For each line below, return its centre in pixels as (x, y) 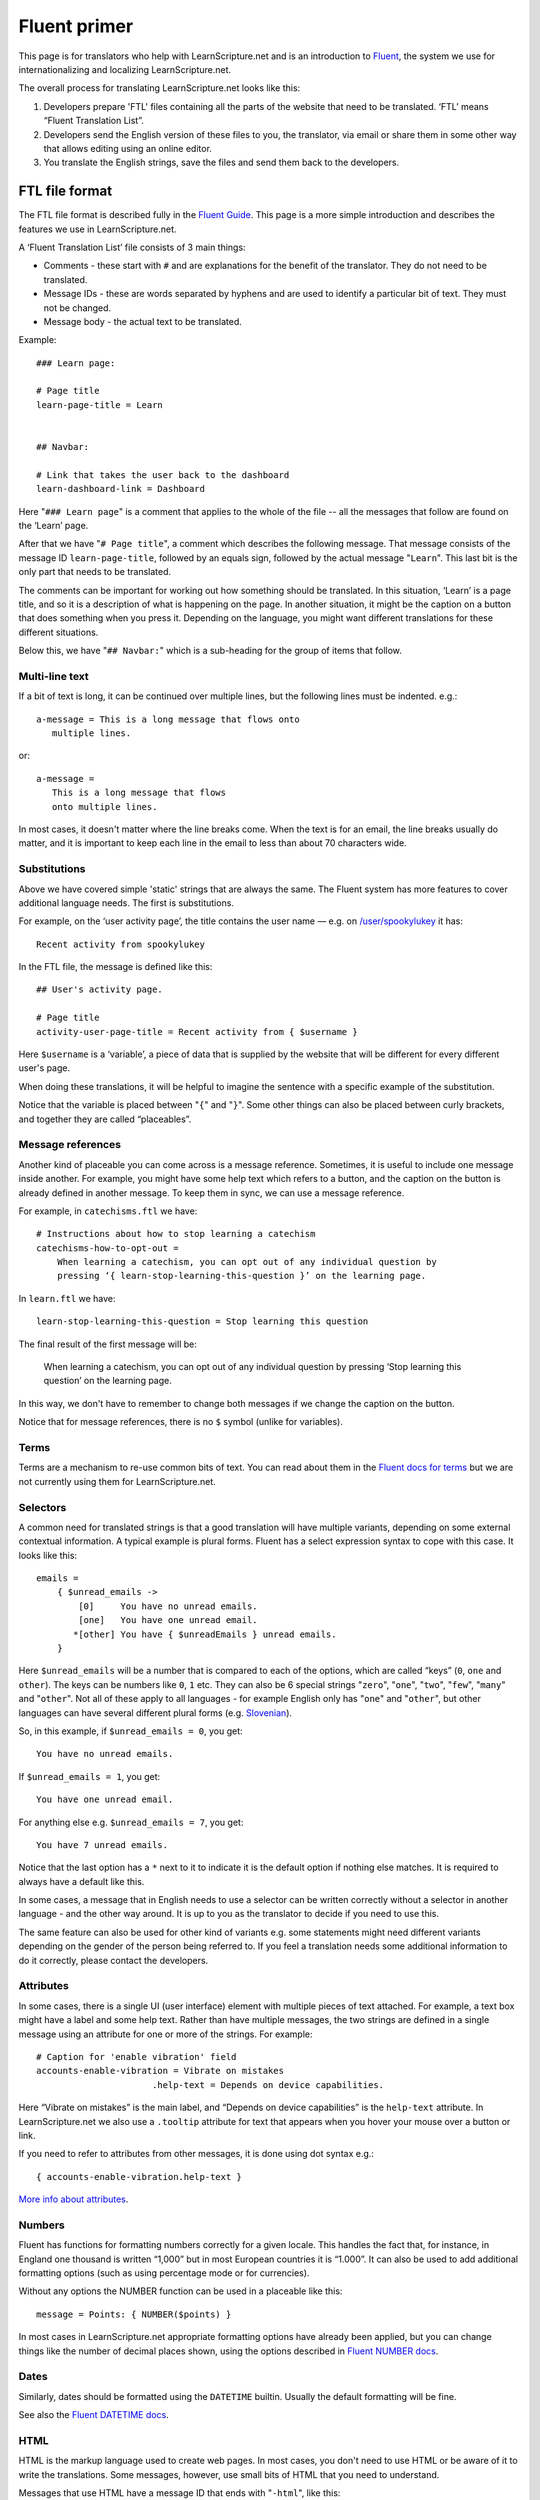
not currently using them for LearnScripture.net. (117, 1481)
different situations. (58, 632)
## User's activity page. (100, 989)
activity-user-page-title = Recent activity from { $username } (197, 1031)
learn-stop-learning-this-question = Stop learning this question (202, 1321)
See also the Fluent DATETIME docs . (93, 2415)
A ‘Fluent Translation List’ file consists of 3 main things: (132, 247)
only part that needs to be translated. (95, 572)
